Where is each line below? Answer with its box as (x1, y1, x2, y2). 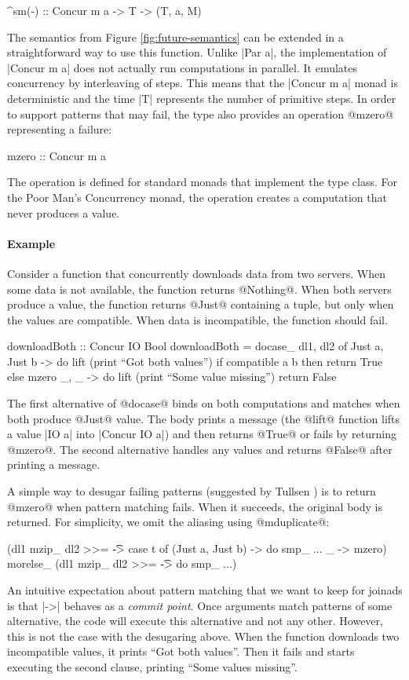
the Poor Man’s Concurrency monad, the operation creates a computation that (7, 188, 387, 205)
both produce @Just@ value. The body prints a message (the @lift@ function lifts (7, 410, 400, 426)
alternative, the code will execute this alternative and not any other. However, (7, 612, 383, 629)
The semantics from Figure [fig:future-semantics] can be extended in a (7, 28, 344, 45)
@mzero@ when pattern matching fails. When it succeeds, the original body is (7, 498, 382, 514)
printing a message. (7, 456, 100, 473)
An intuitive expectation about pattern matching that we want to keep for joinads (7, 582, 403, 598)
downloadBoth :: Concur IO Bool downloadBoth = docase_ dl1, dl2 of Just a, (7, 338, 384, 354)
